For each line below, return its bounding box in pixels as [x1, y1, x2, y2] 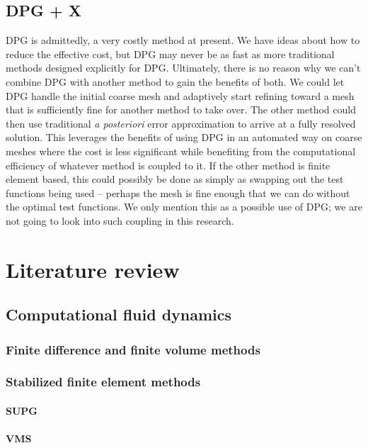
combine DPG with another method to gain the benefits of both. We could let [6, 74, 345, 89]
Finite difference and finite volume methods [6, 340, 260, 358]
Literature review [6, 254, 180, 284]
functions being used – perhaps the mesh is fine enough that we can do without [6, 185, 350, 200]
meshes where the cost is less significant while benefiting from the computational [6, 143, 356, 158]
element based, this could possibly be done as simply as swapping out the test [6, 172, 344, 186]
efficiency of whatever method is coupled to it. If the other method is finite [6, 157, 330, 172]
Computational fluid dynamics [6, 303, 232, 325]
